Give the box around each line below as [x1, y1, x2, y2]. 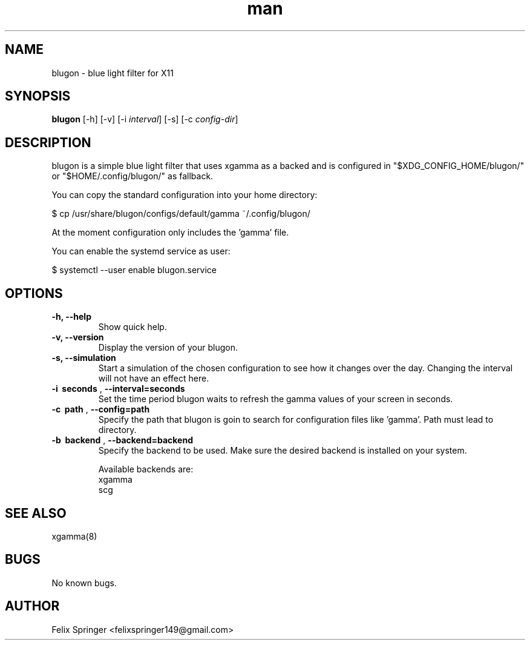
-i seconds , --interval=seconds [51, 383, 185, 394]
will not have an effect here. [98, 373, 209, 384]
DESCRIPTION [5, 134, 91, 150]
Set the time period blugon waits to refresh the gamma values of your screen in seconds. [98, 394, 453, 405]
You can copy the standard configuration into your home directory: [51, 190, 318, 200]
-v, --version [51, 332, 104, 343]
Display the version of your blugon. [98, 342, 238, 353]
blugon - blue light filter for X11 [51, 67, 174, 78]
